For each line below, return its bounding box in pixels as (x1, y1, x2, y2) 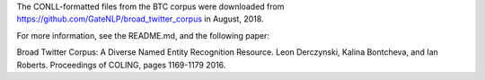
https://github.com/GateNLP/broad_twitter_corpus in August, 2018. (16, 13, 264, 24)
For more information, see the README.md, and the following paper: (16, 30, 269, 40)
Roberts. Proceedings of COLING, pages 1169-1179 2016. (16, 59, 226, 70)
